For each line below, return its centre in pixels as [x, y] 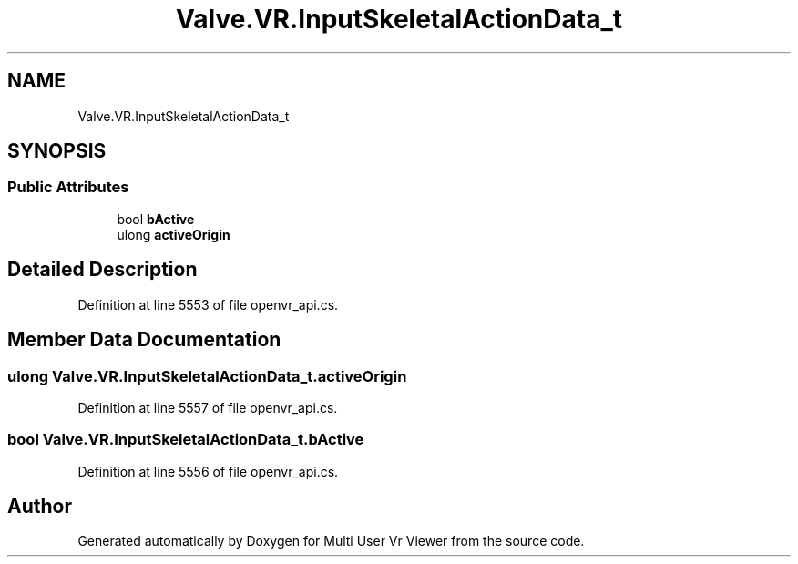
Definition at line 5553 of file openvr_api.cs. [208, 304]
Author [40, 507]
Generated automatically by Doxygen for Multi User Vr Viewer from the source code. [331, 541]
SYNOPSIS [57, 151]
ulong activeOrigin [174, 234]
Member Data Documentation [144, 340]
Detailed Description [102, 270]
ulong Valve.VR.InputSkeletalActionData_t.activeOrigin [207, 376]
